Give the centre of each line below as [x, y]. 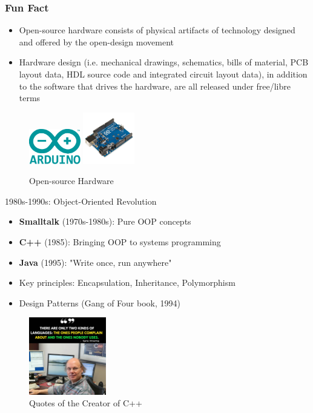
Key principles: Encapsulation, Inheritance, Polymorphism [127, 282]
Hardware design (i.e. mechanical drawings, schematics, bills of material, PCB [164, 62]
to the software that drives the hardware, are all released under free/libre [155, 86]
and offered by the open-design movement [97, 41]
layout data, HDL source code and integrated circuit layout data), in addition [163, 74]
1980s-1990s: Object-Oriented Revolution [81, 201]
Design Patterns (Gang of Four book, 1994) [100, 302]
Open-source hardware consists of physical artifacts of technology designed [157, 30]
